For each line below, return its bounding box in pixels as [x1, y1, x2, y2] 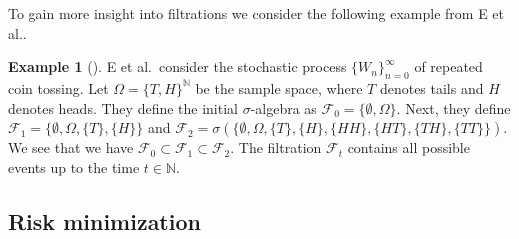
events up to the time [8, 156, 140, 177]
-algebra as [250, 97, 317, 118]
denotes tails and [379, 77, 484, 98]
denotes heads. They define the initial [8, 97, 238, 118]
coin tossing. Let [8, 77, 109, 98]
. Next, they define [396, 97, 511, 118]
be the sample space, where [195, 77, 363, 98]
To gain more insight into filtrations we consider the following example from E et [8, 3, 505, 23]
